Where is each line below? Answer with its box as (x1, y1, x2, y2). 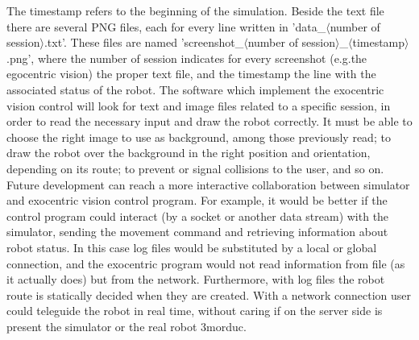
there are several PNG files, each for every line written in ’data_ (6, 18, 326, 35)
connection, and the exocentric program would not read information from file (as (6, 255, 405, 272)
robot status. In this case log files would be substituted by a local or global (6, 238, 377, 255)
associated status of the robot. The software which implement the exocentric (6, 81, 384, 97)
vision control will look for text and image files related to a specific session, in (6, 97, 391, 114)
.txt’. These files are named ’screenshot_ (44, 34, 244, 51)
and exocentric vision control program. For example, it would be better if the (6, 192, 388, 209)
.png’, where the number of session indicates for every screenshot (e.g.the (6, 49, 367, 66)
